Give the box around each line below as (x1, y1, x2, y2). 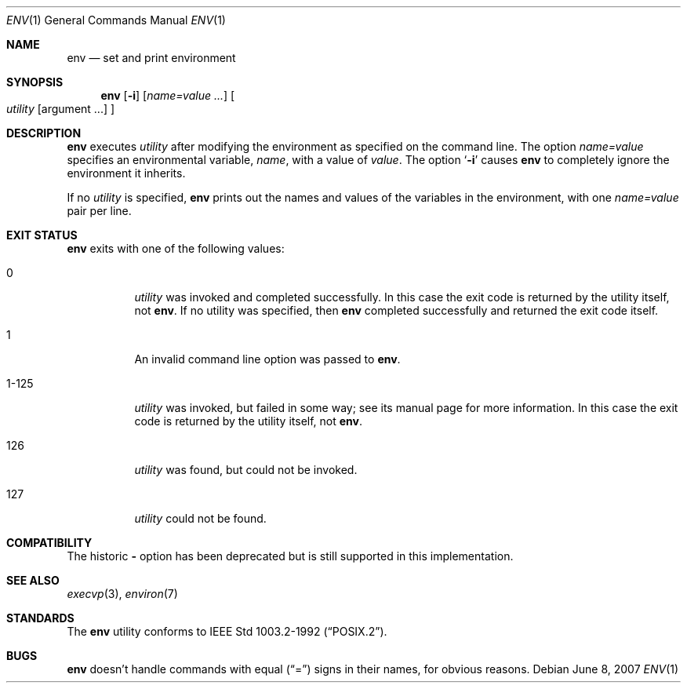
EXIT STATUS (6, 228, 78, 242)
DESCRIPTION (6, 126, 82, 140)
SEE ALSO (6, 574, 60, 587)
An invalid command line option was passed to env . (134, 352, 401, 366)
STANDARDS (6, 611, 75, 625)
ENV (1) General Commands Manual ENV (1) (6, 13, 226, 27)
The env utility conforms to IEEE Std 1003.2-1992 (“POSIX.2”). (67, 625, 387, 638)
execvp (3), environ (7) (67, 587, 178, 600)
